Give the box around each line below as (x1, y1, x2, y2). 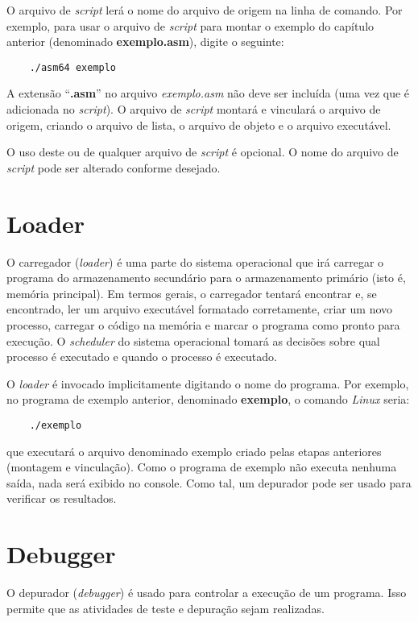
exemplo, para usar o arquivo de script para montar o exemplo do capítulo (6, 17, 375, 34)
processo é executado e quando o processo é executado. (6, 348, 277, 365)
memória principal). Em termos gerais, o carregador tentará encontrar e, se (6, 284, 377, 301)
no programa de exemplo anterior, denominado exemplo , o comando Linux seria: (6, 391, 410, 408)
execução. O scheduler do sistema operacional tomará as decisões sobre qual (6, 332, 380, 349)
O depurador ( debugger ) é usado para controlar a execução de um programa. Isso (6, 584, 407, 601)
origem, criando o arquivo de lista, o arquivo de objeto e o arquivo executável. (6, 116, 391, 133)
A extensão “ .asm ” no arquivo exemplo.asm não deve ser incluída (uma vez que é (6, 85, 410, 102)
